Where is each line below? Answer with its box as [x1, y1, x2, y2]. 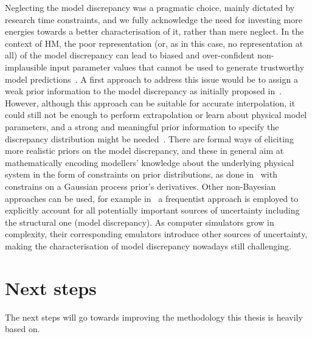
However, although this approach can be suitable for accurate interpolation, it [5, 96, 296, 109]
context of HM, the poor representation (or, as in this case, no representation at [5, 36, 303, 49]
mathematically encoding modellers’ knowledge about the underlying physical [5, 156, 294, 168]
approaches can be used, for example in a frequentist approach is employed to [5, 192, 299, 204]
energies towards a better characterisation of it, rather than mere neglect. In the [5, 25, 304, 38]
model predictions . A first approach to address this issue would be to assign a [5, 72, 298, 85]
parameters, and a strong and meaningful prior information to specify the [5, 120, 279, 133]
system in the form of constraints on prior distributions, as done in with [5, 168, 277, 181]
